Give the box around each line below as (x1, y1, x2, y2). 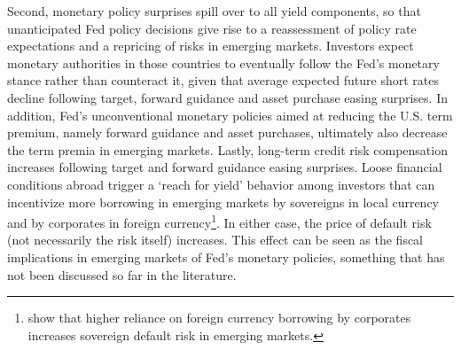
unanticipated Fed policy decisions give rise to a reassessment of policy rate (7, 19, 417, 37)
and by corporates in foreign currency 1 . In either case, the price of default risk (7, 211, 432, 231)
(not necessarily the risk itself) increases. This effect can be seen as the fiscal (7, 230, 424, 249)
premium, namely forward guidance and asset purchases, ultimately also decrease (7, 123, 448, 142)
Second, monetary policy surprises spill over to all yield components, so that (7, 2, 421, 19)
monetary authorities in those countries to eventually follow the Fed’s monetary (7, 53, 440, 72)
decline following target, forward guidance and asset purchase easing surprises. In (7, 88, 448, 106)
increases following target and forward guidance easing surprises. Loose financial (7, 158, 442, 176)
